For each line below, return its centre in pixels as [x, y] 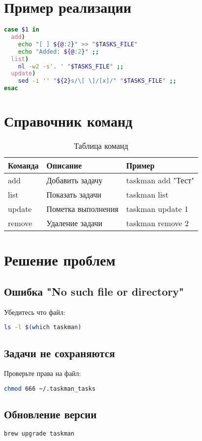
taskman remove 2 [158, 223]
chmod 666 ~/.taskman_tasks [50, 389]
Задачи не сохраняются [59, 353]
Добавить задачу [74, 180]
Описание [64, 166]
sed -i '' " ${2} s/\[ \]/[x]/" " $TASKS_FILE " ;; [97, 81]
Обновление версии [50, 414]
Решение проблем [60, 260]
